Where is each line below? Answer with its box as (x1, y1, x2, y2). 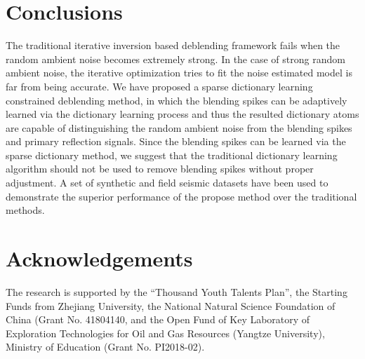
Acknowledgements (6, 244, 193, 273)
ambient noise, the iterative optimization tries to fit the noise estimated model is (6, 65, 352, 80)
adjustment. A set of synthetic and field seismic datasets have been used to (6, 175, 328, 190)
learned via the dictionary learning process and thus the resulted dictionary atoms (6, 107, 359, 121)
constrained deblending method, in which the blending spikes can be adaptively (6, 93, 347, 107)
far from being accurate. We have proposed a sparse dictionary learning (6, 79, 313, 93)
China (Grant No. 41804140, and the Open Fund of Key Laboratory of (6, 312, 310, 327)
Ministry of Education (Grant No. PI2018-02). (6, 339, 205, 354)
